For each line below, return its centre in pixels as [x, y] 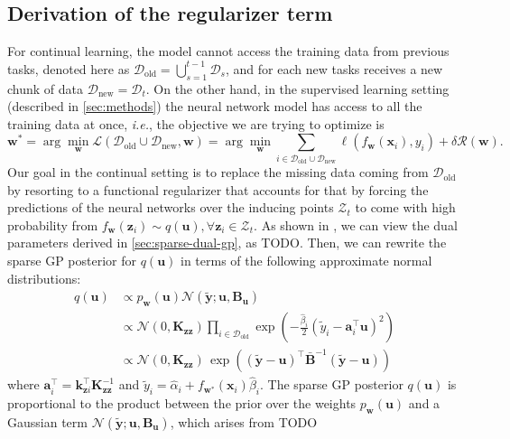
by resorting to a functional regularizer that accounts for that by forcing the [218, 189]
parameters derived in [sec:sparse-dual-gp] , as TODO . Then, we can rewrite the [227, 243]
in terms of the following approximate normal [306, 261]
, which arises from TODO [244, 421]
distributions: [44, 278]
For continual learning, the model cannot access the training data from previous [228, 51]
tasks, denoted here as [69, 68]
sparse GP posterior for [72, 261]
